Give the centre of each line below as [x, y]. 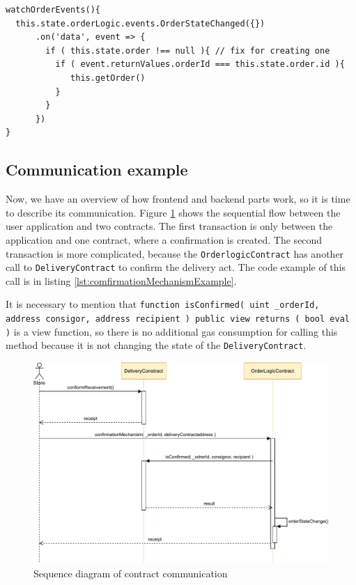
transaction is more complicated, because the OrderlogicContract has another [175, 253]
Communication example [97, 170]
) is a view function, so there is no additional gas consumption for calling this [172, 331]
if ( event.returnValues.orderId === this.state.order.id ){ [200, 64]
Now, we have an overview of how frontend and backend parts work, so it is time [178, 199]
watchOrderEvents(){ [53, 10]
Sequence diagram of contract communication [131, 573]
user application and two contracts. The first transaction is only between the [169, 226]
